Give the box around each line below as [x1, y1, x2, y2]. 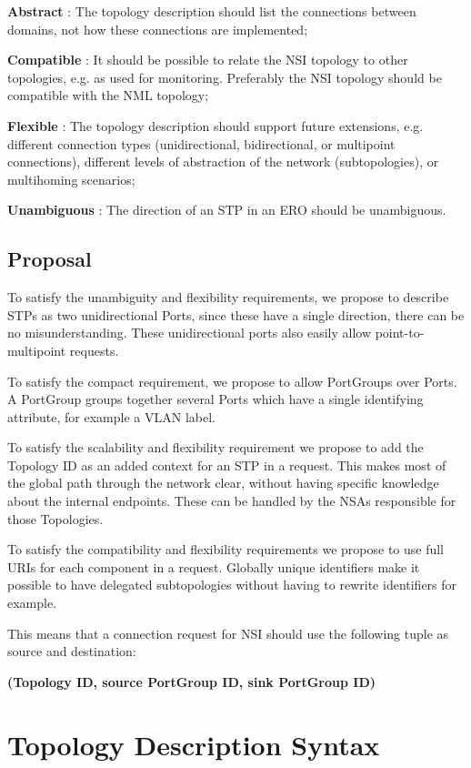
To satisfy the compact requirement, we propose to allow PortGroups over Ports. [7, 371, 457, 390]
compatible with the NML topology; [7, 86, 209, 105]
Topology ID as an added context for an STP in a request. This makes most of [7, 455, 446, 474]
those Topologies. [7, 509, 104, 528]
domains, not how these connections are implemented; [7, 19, 308, 38]
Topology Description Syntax [7, 725, 380, 763]
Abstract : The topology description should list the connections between [7, 2, 416, 20]
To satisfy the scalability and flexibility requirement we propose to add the [7, 438, 424, 457]
